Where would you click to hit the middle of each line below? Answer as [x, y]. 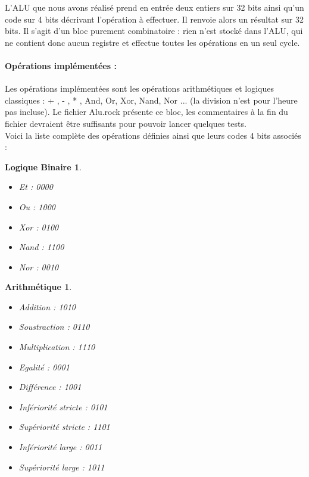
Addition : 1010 [47, 306]
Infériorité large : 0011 [60, 447]
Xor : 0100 [39, 227]
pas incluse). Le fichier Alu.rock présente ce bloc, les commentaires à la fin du [146, 112]
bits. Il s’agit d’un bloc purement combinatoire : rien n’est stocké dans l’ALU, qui [154, 31]
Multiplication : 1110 [57, 347]
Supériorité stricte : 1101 [64, 427]
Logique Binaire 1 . [43, 166]
